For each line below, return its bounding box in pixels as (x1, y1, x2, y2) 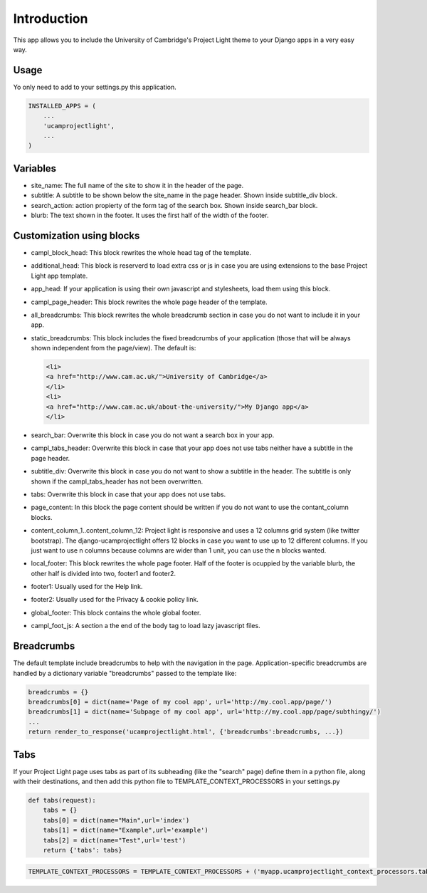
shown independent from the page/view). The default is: (31, 344, 196, 352)
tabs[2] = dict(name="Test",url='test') (43, 836, 186, 844)
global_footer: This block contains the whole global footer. (31, 608, 201, 617)
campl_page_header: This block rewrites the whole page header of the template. (31, 298, 268, 306)
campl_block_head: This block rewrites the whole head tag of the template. (31, 248, 252, 256)
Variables (13, 162, 57, 174)
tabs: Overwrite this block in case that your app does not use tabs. (31, 490, 226, 498)
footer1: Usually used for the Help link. (31, 583, 143, 591)
